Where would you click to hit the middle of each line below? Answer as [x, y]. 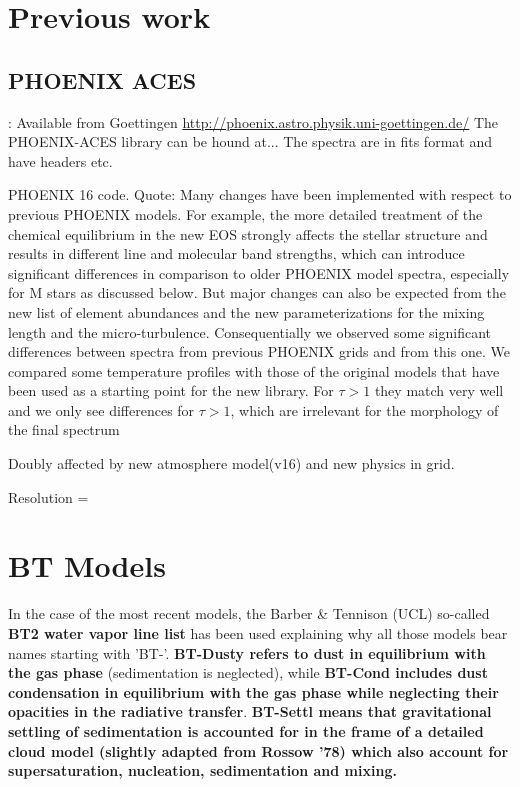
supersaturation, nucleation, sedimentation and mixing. [202, 770]
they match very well [439, 390]
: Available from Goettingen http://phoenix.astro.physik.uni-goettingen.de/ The [253, 121]
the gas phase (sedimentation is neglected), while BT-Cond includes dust [248, 672]
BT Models [87, 565]
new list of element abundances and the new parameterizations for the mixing [246, 311]
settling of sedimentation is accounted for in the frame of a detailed [246, 730]
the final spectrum [64, 429]
